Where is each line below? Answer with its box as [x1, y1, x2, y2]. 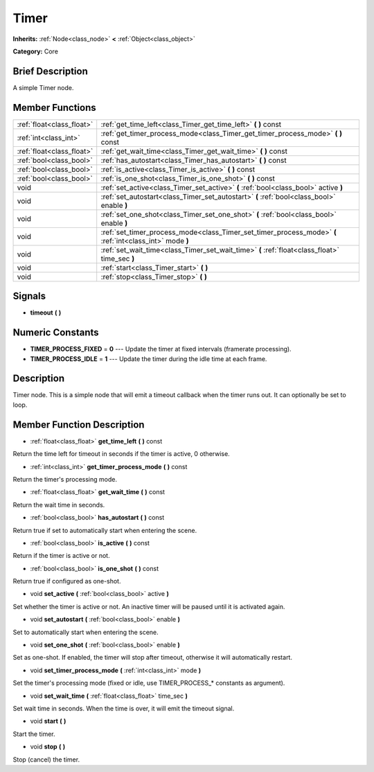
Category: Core [12, 47, 59, 55]
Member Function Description [12, 419, 145, 430]
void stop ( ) [30, 742, 66, 751]
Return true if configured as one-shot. [12, 577, 121, 586]
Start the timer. [12, 730, 55, 738]
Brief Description [12, 65, 88, 77]
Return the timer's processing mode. [12, 475, 118, 483]
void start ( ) [30, 717, 66, 726]
